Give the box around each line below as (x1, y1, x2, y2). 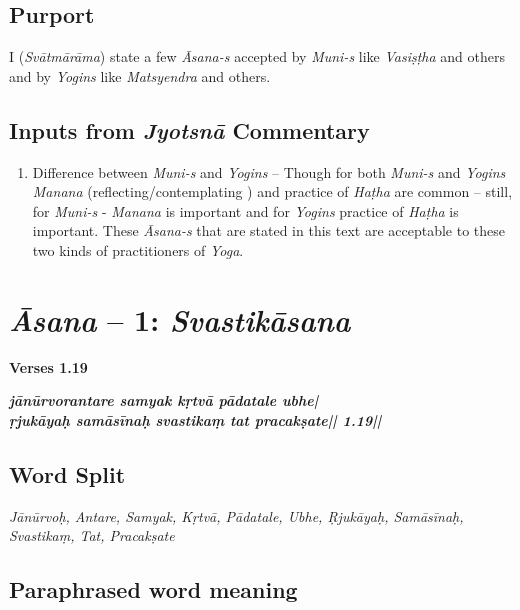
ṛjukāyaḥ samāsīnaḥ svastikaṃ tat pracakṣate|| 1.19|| (9, 409, 382, 430)
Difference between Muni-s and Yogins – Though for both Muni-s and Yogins (32, 161, 506, 182)
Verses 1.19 (9, 356, 88, 377)
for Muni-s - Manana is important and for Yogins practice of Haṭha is (32, 200, 459, 221)
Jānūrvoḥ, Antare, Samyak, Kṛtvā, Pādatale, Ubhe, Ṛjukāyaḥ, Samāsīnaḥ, (9, 505, 464, 526)
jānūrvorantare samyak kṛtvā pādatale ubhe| (9, 390, 319, 411)
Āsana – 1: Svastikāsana (9, 298, 351, 340)
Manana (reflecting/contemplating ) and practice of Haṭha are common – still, (32, 181, 513, 202)
